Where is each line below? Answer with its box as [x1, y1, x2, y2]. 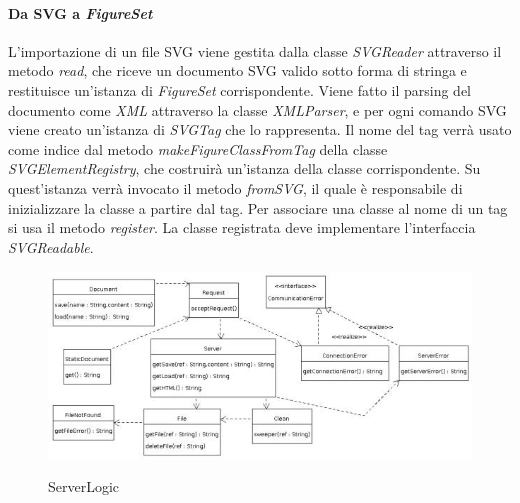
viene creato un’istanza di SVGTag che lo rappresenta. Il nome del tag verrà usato [8, 119, 512, 140]
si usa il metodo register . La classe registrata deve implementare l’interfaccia [8, 217, 476, 238]
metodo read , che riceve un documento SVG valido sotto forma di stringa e [8, 60, 467, 81]
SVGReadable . [8, 236, 94, 257]
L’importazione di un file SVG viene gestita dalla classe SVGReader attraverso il [8, 40, 502, 61]
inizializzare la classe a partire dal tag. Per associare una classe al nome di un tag [8, 197, 508, 218]
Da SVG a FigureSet [8, 2, 153, 23]
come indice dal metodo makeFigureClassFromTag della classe [8, 138, 388, 159]
